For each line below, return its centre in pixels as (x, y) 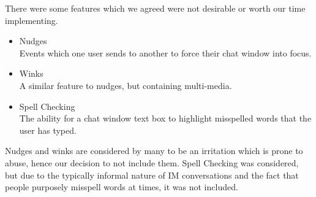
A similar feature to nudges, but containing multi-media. (126, 85)
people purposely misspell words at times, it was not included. (122, 187)
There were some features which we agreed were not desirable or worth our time (155, 8)
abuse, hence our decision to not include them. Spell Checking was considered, (152, 162)
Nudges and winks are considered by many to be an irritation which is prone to (154, 151)
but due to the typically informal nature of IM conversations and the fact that (152, 175)
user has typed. (48, 130)
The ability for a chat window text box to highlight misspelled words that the (165, 118)
